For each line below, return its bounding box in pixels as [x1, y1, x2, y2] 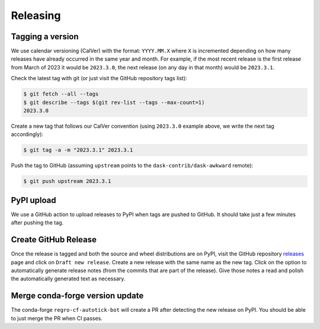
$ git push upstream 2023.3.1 [23, 178, 111, 185]
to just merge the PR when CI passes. [11, 315, 103, 322]
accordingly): [11, 131, 44, 138]
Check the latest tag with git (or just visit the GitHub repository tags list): [11, 75, 187, 82]
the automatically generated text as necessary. [11, 275, 126, 282]
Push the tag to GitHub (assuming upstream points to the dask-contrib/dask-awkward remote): [11, 162, 254, 169]
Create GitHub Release [11, 235, 97, 245]
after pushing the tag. [11, 219, 64, 226]
